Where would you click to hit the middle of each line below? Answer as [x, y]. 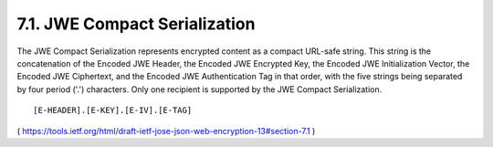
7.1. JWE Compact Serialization [136, 24]
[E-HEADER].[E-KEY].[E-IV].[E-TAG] [113, 110]
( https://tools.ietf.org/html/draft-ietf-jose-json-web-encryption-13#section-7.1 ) [166, 131]
